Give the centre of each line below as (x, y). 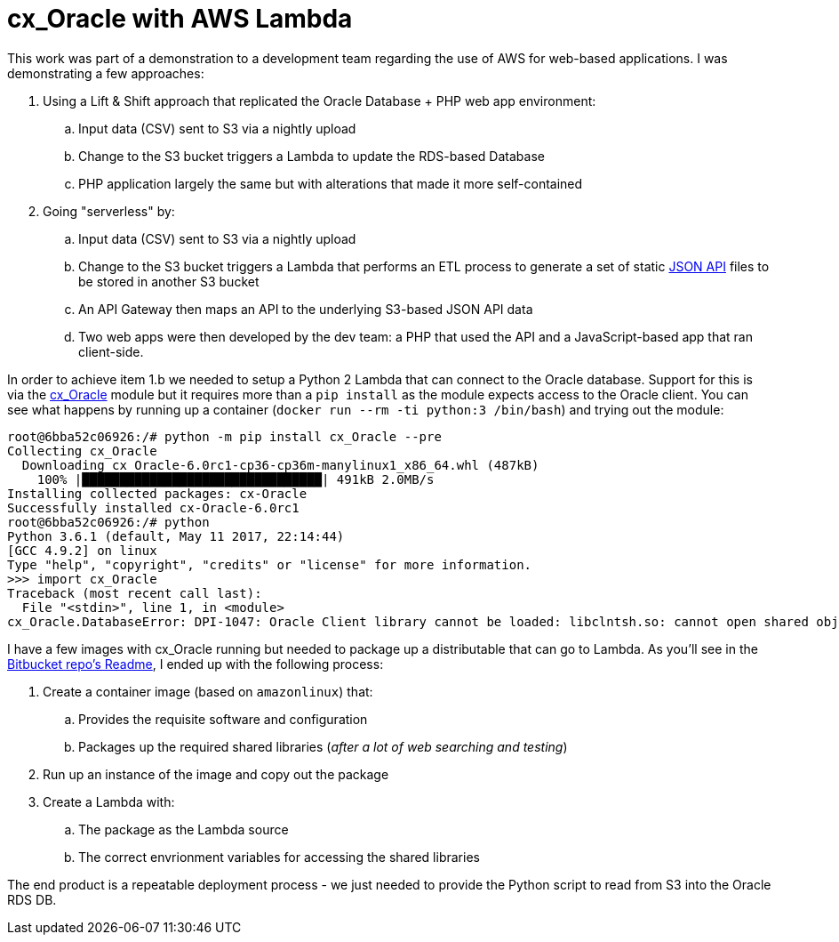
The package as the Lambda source (184, 829)
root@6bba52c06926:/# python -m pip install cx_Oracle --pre (224, 436)
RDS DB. (32, 899)
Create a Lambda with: (109, 801)
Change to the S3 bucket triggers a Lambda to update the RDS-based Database (312, 156)
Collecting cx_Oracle (82, 451)
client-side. (111, 351)
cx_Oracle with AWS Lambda (180, 19)
